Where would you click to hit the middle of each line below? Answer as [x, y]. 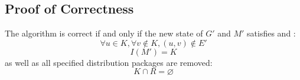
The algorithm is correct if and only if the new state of [104, 33]
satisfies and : [271, 33]
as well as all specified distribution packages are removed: [109, 62]
